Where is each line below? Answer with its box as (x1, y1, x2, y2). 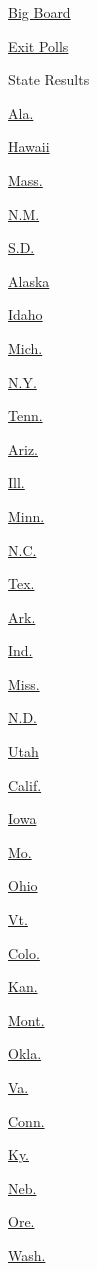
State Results (8, 69, 90, 90)
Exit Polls (8, 35, 69, 56)
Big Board (8, 2, 71, 22)
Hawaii (8, 136, 50, 157)
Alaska (8, 270, 50, 291)
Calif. (8, 774, 42, 795)
